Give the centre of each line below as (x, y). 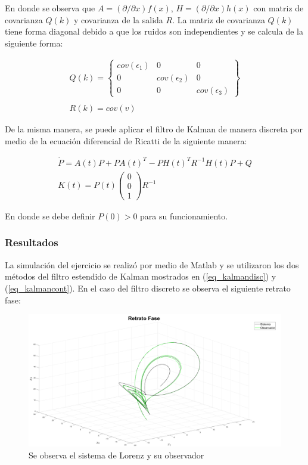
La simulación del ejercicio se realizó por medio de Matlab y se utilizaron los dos (152, 264)
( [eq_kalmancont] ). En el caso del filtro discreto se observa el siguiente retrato (148, 288)
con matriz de (279, 8)
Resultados (32, 242)
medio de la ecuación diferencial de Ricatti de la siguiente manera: (126, 140)
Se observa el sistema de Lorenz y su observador (116, 455)
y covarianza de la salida (118, 19)
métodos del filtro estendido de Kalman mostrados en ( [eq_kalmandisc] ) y (141, 276)
